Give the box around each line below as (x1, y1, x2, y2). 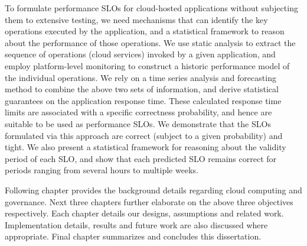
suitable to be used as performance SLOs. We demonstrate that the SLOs (5, 117, 271, 130)
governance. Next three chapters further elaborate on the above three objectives (5, 195, 293, 208)
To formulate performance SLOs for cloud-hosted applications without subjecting (5, 2, 298, 14)
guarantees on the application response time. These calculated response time (5, 94, 282, 106)
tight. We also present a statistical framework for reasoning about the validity (5, 141, 286, 153)
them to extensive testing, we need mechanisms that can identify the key (5, 13, 268, 25)
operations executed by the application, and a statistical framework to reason (5, 25, 285, 37)
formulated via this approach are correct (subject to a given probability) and (5, 129, 283, 141)
